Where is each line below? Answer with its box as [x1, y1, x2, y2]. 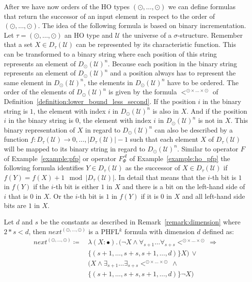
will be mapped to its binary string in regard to [4, 143, 145, 153]
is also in [152, 105, 179, 116]
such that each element [130, 134, 198, 144]
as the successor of [125, 163, 180, 173]
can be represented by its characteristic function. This [76, 39, 236, 49]
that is [8, 191, 28, 201]
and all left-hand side [182, 191, 245, 201]
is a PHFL [88, 226, 120, 236]
